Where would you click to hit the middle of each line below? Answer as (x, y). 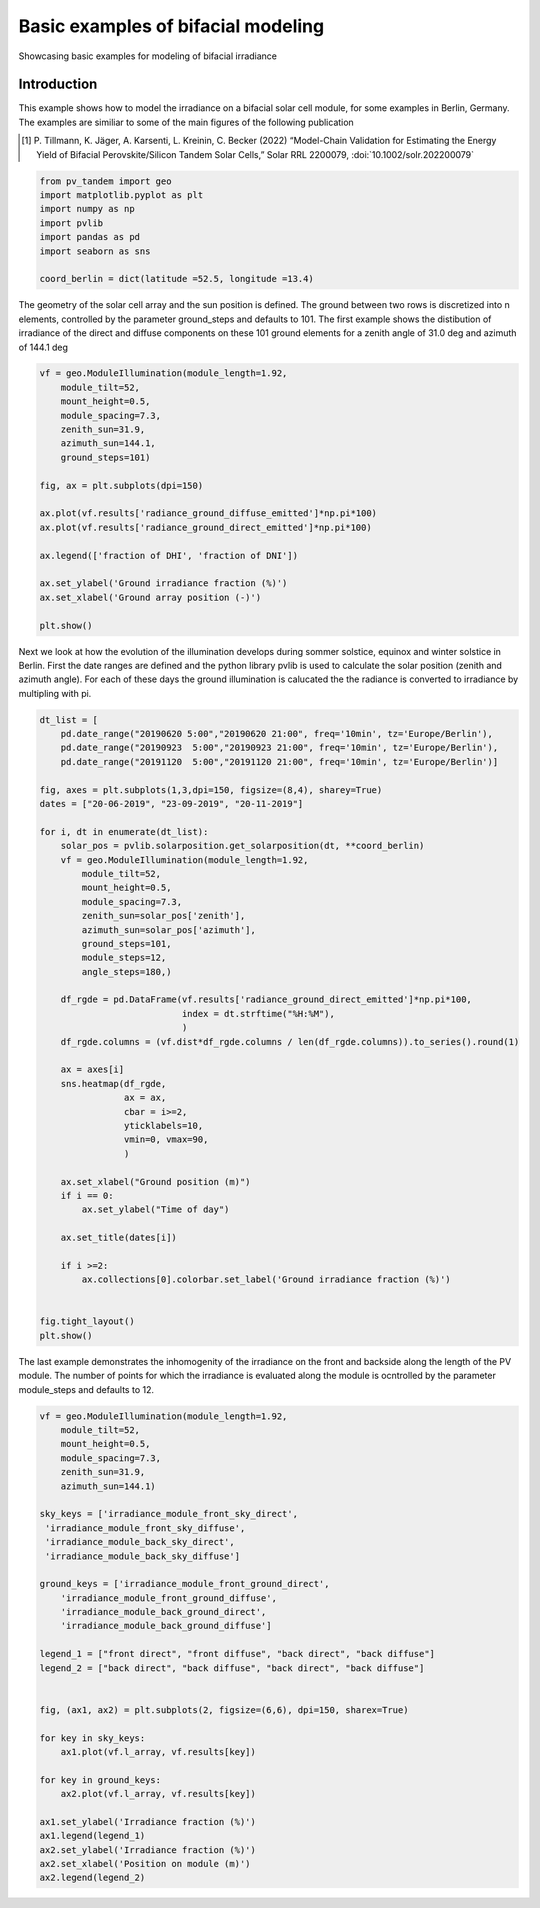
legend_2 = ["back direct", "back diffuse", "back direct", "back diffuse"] (232, 1668)
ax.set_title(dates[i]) (118, 1238)
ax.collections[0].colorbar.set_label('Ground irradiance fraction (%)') (266, 1279)
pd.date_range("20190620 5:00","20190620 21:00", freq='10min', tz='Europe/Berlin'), (277, 734)
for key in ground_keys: (100, 1779)
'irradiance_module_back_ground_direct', (163, 1612)
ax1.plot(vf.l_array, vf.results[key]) (158, 1751)
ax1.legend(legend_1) (92, 1836)
